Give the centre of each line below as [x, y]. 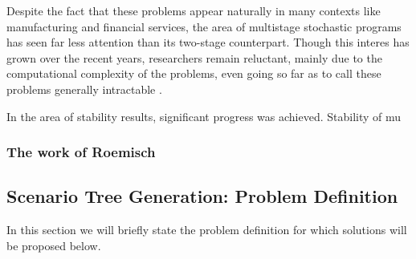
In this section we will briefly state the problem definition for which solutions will [207, 230]
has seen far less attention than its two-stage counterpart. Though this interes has [208, 42]
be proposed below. [54, 245]
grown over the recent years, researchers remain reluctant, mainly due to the [194, 57]
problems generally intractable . [84, 89]
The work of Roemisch [81, 152]
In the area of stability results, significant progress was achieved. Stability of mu [204, 116]
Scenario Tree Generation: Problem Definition [202, 196]
